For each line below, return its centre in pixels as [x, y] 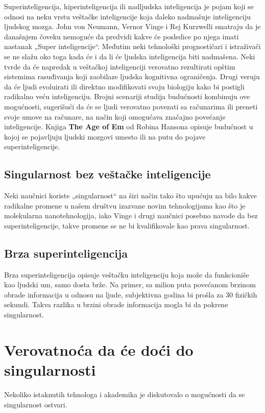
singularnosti [50, 370]
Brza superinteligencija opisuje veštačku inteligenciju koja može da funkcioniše [127, 274]
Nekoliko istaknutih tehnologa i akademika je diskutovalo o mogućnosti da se [125, 394]
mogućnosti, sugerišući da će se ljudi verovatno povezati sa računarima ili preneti [131, 106]
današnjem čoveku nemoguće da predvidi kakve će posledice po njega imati [122, 36]
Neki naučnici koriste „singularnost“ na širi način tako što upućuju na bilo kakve [130, 196]
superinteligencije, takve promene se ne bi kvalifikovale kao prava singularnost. [127, 225]
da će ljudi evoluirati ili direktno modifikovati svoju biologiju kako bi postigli [124, 86]
